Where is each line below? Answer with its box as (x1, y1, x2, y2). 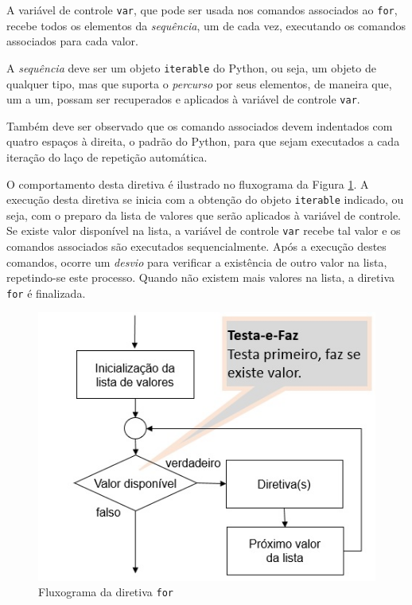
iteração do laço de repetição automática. (6, 148, 208, 165)
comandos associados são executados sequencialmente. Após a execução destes (6, 238, 387, 255)
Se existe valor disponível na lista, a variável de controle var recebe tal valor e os (6, 222, 401, 239)
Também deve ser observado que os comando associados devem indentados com (6, 117, 393, 134)
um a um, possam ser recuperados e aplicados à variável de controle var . (6, 91, 360, 107)
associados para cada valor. (6, 33, 138, 49)
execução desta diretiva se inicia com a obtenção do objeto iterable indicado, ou (6, 191, 404, 208)
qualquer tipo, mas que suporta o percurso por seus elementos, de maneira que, (6, 75, 392, 92)
